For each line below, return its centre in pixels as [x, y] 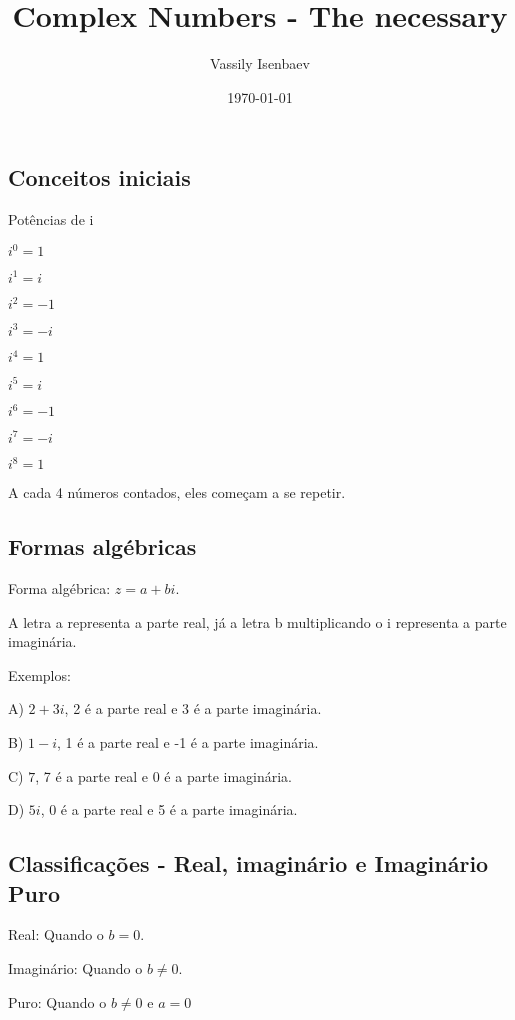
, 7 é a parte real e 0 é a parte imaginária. [164, 775]
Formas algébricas [102, 546]
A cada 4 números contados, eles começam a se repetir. [177, 492]
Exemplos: [39, 674]
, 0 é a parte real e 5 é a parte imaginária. [169, 809]
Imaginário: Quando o [75, 967]
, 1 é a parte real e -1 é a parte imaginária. [188, 741]
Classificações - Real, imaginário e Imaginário [248, 863]
